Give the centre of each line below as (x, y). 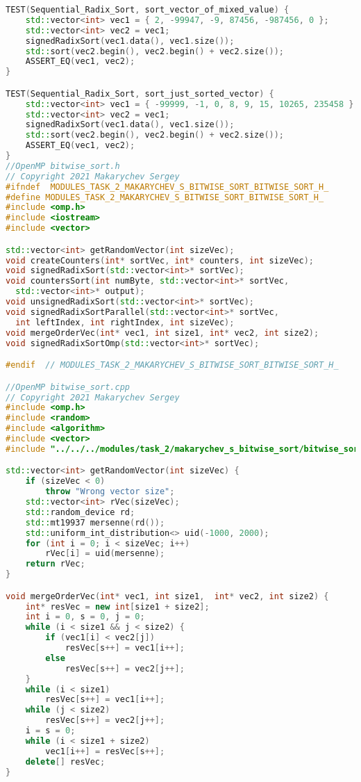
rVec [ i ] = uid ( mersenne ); (105, 554)
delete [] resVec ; (65, 761)
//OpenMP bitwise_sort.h (63, 166)
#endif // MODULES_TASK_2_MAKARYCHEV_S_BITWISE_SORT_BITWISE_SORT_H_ (172, 365)
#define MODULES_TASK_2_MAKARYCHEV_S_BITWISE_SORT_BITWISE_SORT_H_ (165, 197)
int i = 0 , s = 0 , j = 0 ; (85, 617)
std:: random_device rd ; (80, 512)
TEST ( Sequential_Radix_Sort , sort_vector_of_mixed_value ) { (148, 10)
